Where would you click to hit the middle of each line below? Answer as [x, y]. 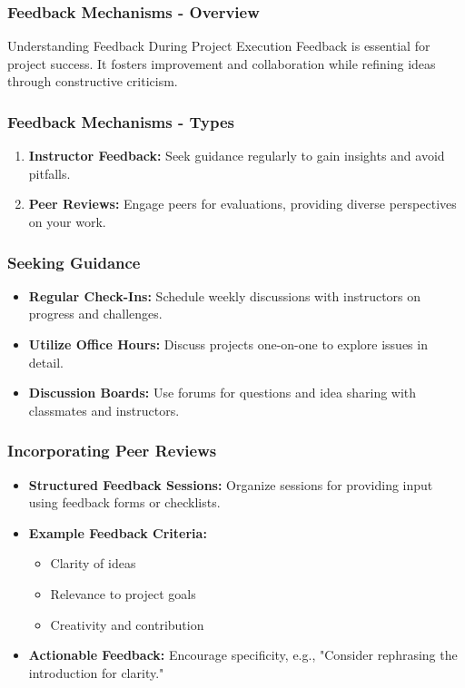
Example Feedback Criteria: [118, 532]
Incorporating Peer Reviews [112, 451]
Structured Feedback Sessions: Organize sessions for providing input [231, 484]
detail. [46, 362]
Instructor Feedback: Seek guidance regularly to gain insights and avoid [237, 156]
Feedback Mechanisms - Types [121, 121]
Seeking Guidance [74, 262]
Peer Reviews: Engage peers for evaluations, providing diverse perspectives [242, 204]
